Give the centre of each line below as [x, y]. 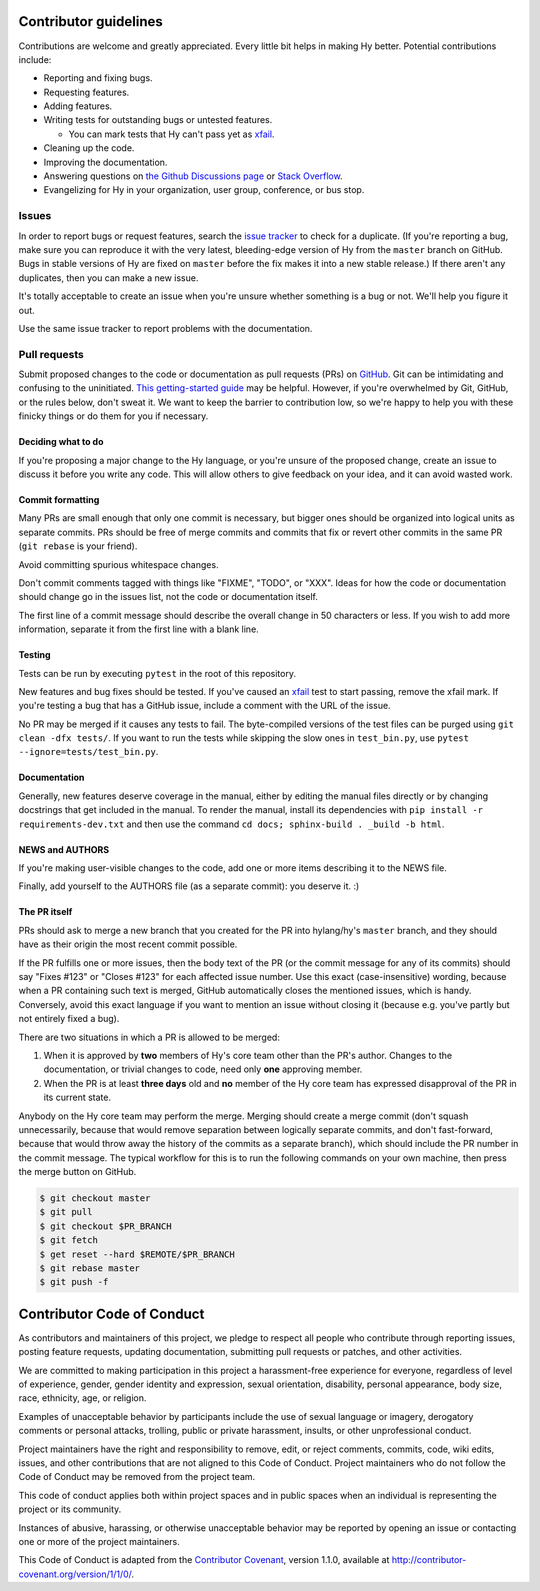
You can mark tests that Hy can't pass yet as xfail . [171, 134]
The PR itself [45, 912]
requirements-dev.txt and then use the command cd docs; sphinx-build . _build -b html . [231, 824]
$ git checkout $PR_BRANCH [105, 1226]
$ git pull [66, 1212]
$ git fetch [69, 1240]
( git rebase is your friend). [78, 546]
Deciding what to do [61, 442]
